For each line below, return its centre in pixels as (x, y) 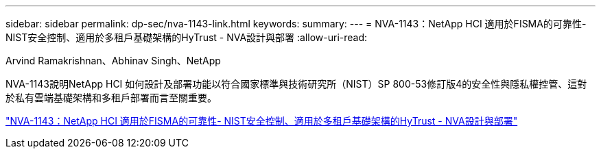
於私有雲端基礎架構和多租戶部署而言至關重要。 (111, 98)
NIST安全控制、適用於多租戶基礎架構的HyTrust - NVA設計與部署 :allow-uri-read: (187, 37)
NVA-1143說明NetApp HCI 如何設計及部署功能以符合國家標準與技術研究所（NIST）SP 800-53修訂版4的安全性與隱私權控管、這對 (296, 84)
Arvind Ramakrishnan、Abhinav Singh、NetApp (113, 61)
